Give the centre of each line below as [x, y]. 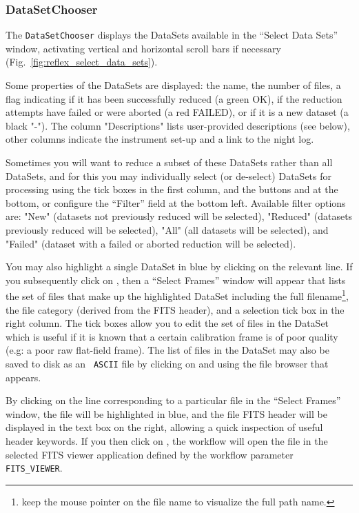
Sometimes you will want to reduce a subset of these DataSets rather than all [169, 162]
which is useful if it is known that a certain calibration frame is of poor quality [172, 336]
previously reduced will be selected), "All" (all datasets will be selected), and [167, 230]
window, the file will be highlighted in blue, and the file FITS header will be [166, 413]
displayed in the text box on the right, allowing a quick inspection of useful [164, 427]
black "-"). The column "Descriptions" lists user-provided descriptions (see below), [178, 125]
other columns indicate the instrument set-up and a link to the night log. [160, 139]
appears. [23, 377]
